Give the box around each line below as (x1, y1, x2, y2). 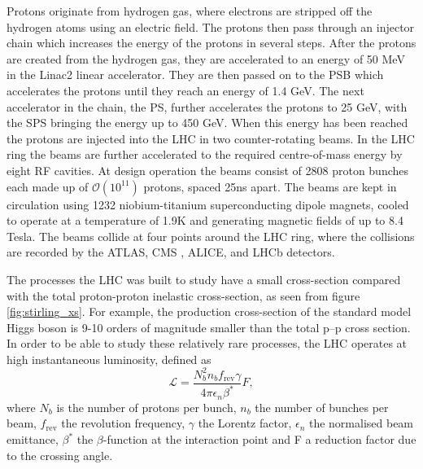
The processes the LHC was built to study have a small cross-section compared (7, 270, 401, 287)
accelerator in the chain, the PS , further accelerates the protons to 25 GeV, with (7, 98, 408, 115)
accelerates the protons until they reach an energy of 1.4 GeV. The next (7, 81, 364, 99)
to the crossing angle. (7, 446, 113, 463)
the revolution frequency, (61, 414, 185, 432)
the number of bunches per (255, 398, 389, 415)
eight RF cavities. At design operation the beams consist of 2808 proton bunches (7, 161, 409, 178)
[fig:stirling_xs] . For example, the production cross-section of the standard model (7, 303, 412, 320)
